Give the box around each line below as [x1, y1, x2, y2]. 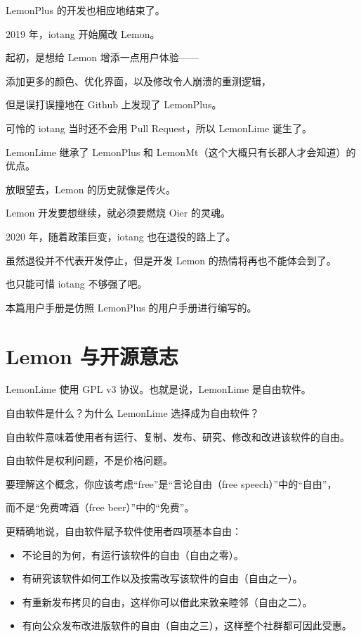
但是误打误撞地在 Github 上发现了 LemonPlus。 [6, 97, 222, 112]
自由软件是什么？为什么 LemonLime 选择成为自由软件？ [6, 406, 260, 420]
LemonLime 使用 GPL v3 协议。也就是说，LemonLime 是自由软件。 [6, 382, 311, 397]
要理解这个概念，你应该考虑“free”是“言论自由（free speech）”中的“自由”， [6, 476, 337, 491]
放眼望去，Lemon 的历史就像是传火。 [6, 181, 176, 196]
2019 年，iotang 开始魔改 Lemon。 [6, 26, 160, 41]
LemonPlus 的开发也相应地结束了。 [6, 3, 165, 17]
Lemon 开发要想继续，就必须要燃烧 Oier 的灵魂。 [6, 205, 230, 220]
